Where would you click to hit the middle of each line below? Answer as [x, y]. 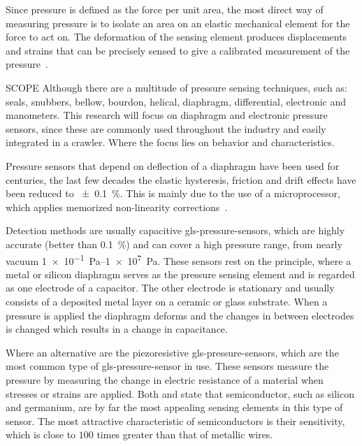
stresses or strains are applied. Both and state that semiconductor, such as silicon [180, 393]
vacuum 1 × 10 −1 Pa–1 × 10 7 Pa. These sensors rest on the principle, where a [179, 259]
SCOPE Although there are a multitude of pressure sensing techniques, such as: [176, 87]
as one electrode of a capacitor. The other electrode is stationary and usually [170, 288]
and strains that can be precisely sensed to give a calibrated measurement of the [178, 50]
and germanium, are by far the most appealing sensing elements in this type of [174, 407]
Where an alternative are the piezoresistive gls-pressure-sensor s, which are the [172, 352]
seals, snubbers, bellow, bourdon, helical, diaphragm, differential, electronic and [176, 101]
